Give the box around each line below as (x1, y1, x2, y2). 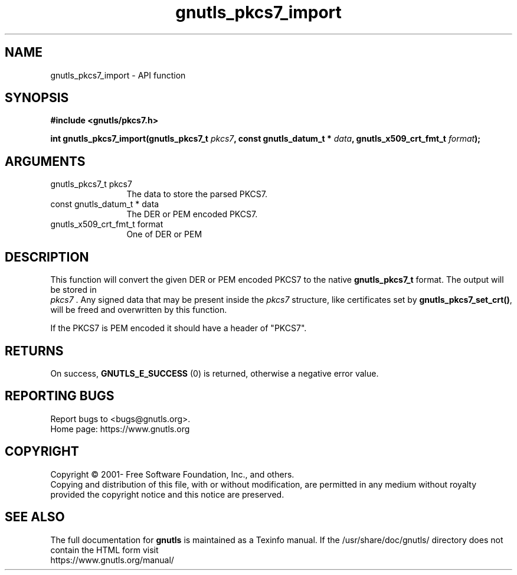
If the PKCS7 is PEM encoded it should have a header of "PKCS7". (50, 323, 307, 334)
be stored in (50, 285, 97, 295)
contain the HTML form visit (50, 544, 159, 555)
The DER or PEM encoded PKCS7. (126, 209, 258, 220)
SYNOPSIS (5, 90, 69, 106)
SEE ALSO (5, 509, 65, 525)
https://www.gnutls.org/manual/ (50, 554, 174, 565)
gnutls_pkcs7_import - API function (50, 70, 186, 80)
